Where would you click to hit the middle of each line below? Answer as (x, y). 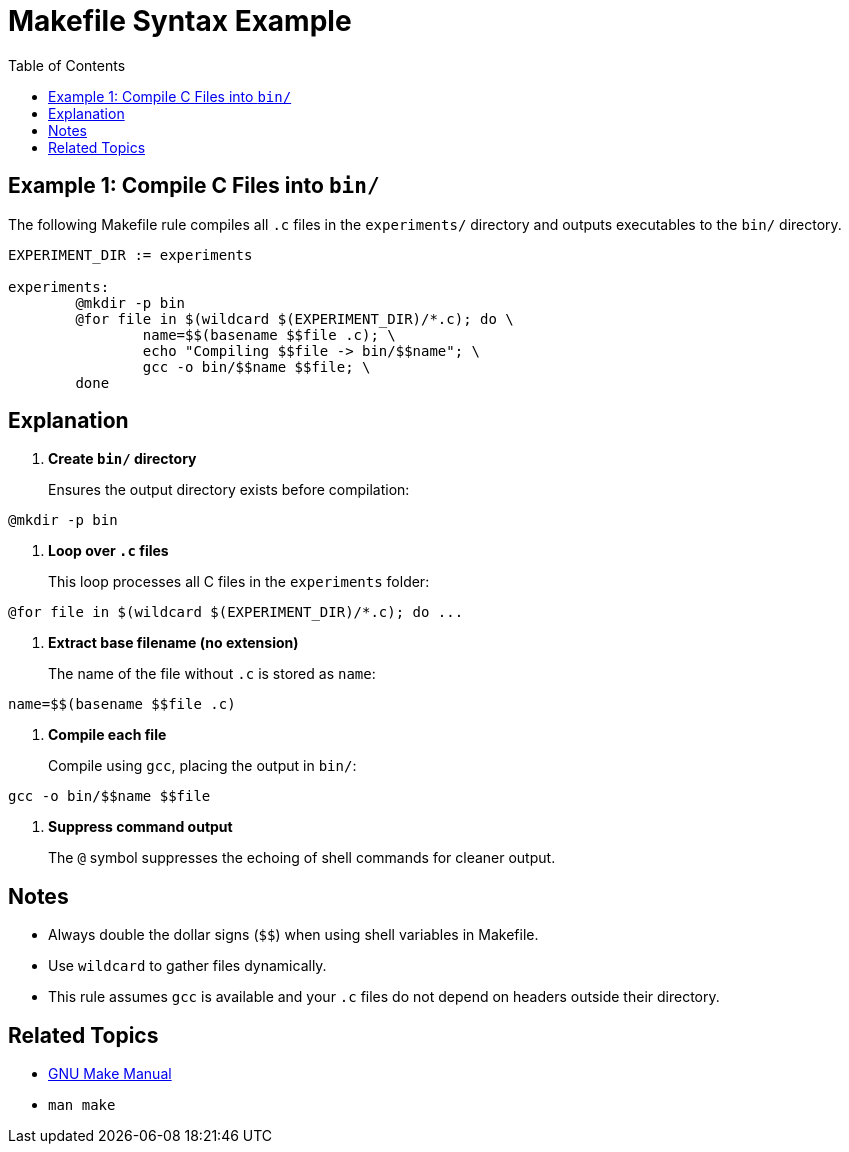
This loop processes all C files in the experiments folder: (239, 582)
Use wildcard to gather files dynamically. (187, 966)
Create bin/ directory (122, 459)
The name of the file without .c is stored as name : (212, 674)
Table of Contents (67, 65)
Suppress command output (140, 827)
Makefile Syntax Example (180, 21)
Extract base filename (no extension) (173, 643)
